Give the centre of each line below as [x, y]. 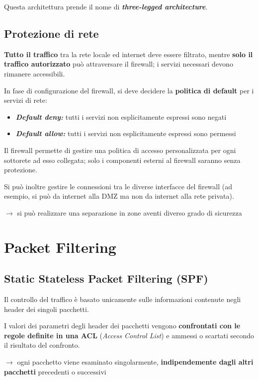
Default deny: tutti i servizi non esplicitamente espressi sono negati [121, 116]
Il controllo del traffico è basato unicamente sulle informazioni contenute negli [123, 299]
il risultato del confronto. [42, 345]
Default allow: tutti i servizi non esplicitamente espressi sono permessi [126, 133]
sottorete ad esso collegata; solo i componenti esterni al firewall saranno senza [122, 160]
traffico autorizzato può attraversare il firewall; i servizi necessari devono [119, 64]
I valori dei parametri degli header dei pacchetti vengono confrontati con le [122, 326]
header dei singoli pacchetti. [46, 309]
